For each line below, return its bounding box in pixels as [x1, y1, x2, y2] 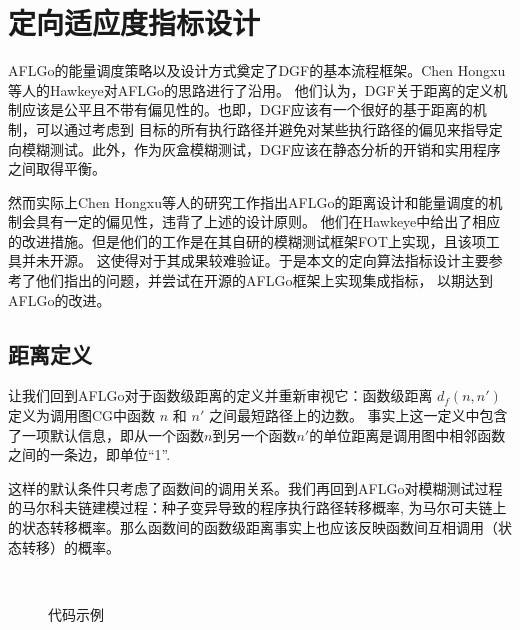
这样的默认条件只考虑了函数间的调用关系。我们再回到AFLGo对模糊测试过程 [8, 477, 503, 498]
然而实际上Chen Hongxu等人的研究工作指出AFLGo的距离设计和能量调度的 [8, 191, 489, 212]
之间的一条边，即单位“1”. [8, 444, 171, 465]
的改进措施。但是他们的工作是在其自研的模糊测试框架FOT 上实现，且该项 [8, 230, 486, 251]
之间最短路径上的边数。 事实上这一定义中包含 [208, 405, 508, 426]
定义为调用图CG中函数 [8, 405, 156, 426]
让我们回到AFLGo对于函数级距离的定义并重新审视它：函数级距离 [8, 385, 433, 406]
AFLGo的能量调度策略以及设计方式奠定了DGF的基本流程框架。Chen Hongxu [8, 60, 506, 81]
